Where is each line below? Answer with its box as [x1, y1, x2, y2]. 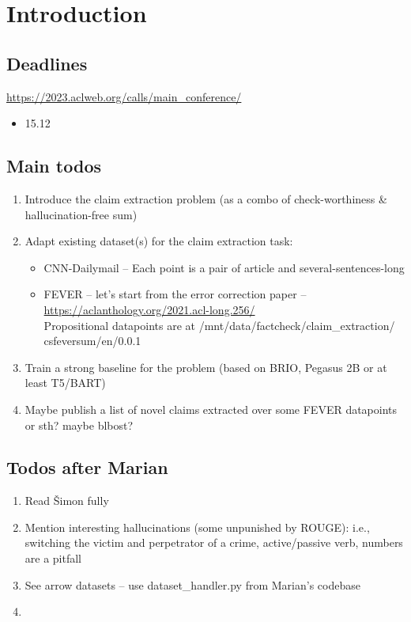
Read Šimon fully [25, 492, 109, 509]
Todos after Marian [6, 455, 168, 480]
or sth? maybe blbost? [25, 416, 134, 433]
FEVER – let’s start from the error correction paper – [43, 286, 307, 302]
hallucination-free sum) [25, 206, 138, 222]
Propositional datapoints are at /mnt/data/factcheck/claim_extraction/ [43, 317, 395, 333]
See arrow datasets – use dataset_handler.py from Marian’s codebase [25, 576, 360, 593]
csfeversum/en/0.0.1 [43, 332, 141, 349]
